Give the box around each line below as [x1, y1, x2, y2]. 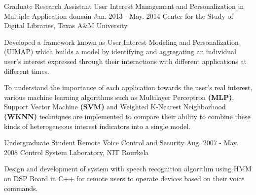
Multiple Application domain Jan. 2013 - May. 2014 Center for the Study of [4, 10, 233, 21]
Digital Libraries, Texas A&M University [4, 20, 128, 31]
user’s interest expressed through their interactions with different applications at [4, 56, 247, 66]
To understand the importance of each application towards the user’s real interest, [4, 82, 253, 93]
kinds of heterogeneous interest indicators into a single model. [4, 121, 191, 131]
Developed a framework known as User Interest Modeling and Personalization [4, 36, 239, 47]
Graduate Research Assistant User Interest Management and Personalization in [4, 1, 244, 11]
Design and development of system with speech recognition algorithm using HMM [4, 163, 252, 174]
